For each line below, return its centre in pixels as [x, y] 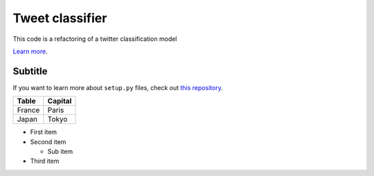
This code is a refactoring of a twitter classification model [95, 39]
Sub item [60, 152]
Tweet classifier [60, 18]
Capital [60, 101]
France [28, 110]
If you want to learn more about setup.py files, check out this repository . [118, 87]
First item [44, 132]
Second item [48, 141]
